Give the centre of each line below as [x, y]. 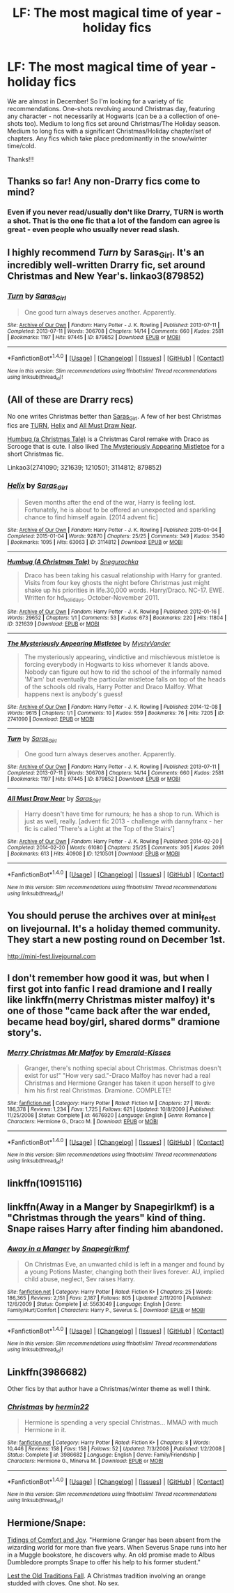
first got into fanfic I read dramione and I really [110, 989]
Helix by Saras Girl [38, 486]
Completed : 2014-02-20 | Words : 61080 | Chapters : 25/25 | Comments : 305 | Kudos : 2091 [116, 847]
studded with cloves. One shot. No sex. [63, 1583]
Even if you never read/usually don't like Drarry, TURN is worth [116, 212]
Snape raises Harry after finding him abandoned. [116, 1229]
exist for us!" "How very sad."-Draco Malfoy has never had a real [117, 1075]
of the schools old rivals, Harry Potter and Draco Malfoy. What [114, 687]
